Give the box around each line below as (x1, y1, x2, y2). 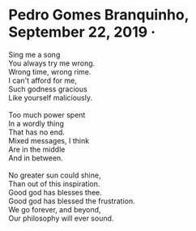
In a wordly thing (8, 118, 65, 128)
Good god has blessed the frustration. (8, 196, 135, 206)
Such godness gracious (8, 83, 87, 94)
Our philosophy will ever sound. (8, 213, 114, 223)
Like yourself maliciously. (8, 92, 93, 102)
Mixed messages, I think (8, 135, 90, 145)
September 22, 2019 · (8, 23, 156, 41)
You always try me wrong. (8, 58, 96, 68)
